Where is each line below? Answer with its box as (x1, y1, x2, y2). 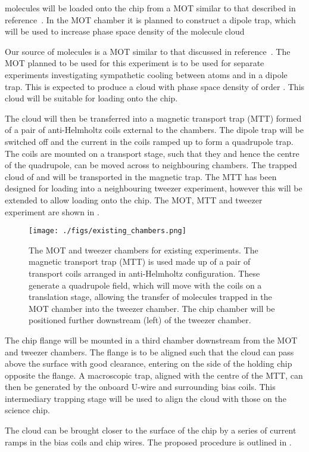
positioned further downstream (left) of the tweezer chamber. (29, 314, 251, 326)
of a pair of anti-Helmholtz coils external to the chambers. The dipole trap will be (5, 123, 304, 136)
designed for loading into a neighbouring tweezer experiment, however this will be (5, 182, 302, 194)
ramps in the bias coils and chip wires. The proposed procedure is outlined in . (5, 435, 292, 448)
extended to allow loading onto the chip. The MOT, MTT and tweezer (5, 193, 263, 206)
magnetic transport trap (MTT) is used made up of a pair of (29, 255, 251, 268)
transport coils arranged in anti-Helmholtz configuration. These (29, 267, 260, 279)
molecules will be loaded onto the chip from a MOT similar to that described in (5, 2, 296, 14)
